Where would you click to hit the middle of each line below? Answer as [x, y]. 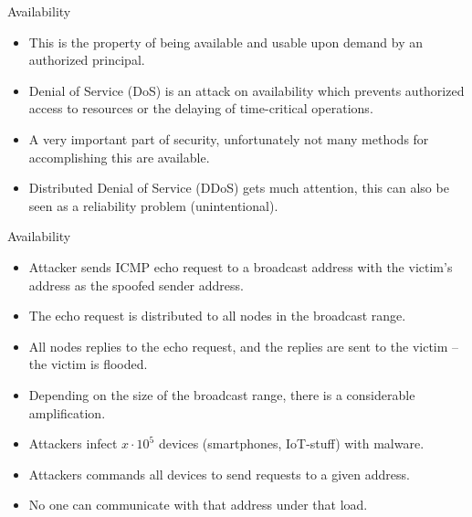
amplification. [67, 412]
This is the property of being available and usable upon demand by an [226, 42]
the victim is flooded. [88, 364]
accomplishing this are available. [119, 157]
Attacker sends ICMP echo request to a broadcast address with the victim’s [241, 266]
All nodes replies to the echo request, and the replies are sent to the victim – [244, 346]
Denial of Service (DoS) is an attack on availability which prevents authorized [246, 90]
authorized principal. [87, 60]
